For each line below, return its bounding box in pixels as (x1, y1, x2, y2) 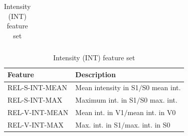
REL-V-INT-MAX (7, 119, 64, 130)
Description (75, 69, 116, 80)
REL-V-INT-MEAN (7, 107, 69, 117)
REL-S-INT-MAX (7, 95, 62, 105)
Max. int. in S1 (75, 119, 122, 130)
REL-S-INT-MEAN (7, 82, 67, 93)
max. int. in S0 (125, 119, 171, 130)
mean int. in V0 (127, 107, 176, 117)
